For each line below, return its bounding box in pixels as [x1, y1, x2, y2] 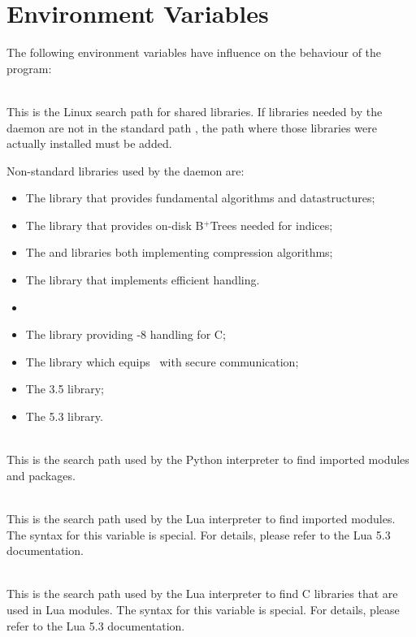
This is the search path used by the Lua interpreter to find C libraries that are [6, 585, 398, 602]
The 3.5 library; [25, 380, 104, 397]
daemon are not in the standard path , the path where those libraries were [6, 119, 377, 136]
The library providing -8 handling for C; [25, 326, 226, 343]
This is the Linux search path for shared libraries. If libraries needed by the [6, 102, 383, 119]
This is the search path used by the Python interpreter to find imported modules [6, 451, 409, 468]
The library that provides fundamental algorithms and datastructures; [25, 189, 375, 206]
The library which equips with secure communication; [25, 353, 299, 370]
